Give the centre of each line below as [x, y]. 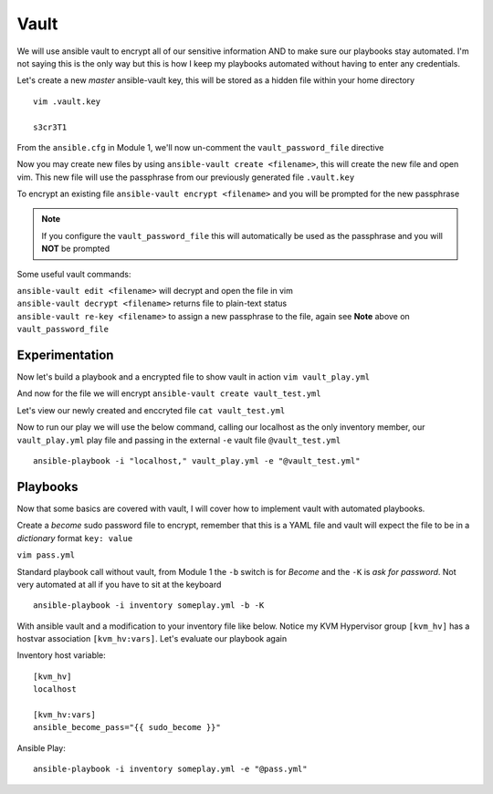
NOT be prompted [75, 249]
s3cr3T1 [50, 127]
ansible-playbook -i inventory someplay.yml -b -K [149, 606]
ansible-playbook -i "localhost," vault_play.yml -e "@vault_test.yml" [197, 461]
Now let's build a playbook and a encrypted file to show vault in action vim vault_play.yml [193, 377]
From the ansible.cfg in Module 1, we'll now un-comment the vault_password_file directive [200, 147]
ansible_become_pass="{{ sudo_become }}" [127, 727]
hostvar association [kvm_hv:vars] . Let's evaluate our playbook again [152, 639]
